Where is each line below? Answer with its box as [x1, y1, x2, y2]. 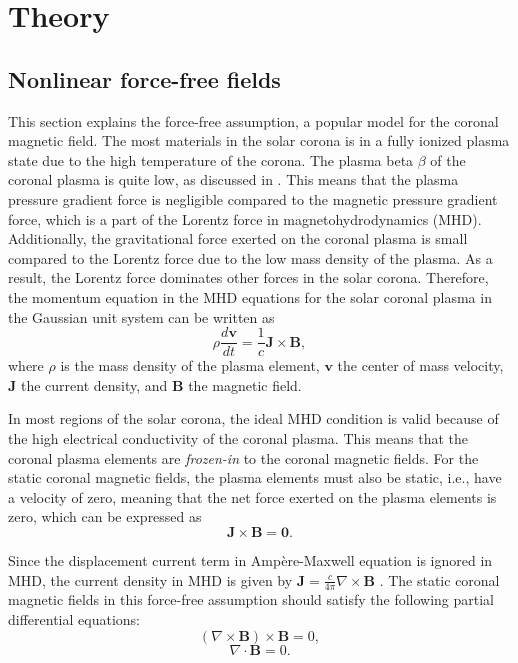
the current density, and [20, 374, 168, 395]
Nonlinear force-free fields [8, 63, 281, 94]
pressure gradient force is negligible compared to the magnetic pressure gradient [8, 188, 498, 209]
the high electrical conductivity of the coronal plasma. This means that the [8, 427, 468, 448]
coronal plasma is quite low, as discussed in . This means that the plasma [8, 169, 459, 190]
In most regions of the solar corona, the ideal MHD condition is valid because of [8, 408, 499, 429]
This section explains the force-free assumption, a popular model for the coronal [8, 110, 499, 131]
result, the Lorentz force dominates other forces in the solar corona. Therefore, [8, 267, 489, 288]
